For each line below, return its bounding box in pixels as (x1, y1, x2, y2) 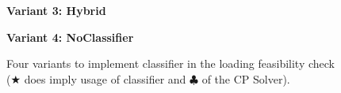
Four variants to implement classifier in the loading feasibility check (6, 55, 335, 72)
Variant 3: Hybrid (6, 2, 106, 18)
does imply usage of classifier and (24, 70, 186, 87)
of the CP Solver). (201, 70, 290, 87)
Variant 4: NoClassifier (6, 28, 134, 45)
